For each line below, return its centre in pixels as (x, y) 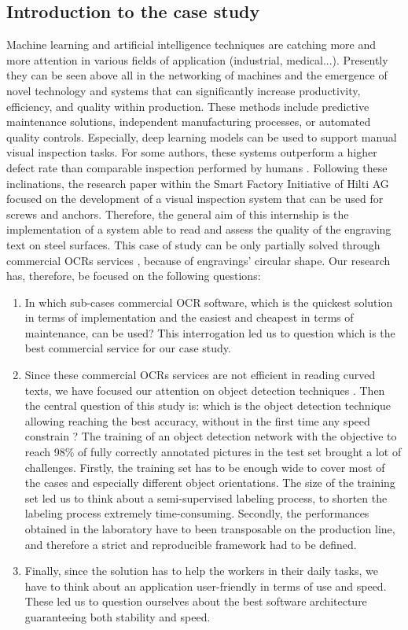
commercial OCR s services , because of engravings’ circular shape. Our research (198, 260)
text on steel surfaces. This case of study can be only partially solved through (193, 244)
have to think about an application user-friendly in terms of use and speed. (206, 586)
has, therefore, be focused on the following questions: (134, 276)
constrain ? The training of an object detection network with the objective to (211, 436)
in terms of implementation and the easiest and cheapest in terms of (189, 317)
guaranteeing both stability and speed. (118, 616)
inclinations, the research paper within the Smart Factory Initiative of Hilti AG (198, 183)
